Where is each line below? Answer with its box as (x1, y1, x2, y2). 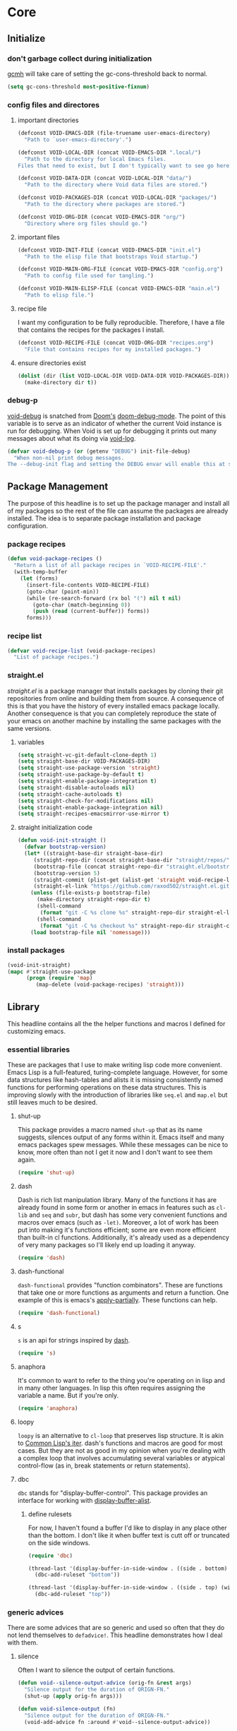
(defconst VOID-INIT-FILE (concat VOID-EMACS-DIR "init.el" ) (17, 246, 202, 254)
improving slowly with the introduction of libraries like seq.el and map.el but (7, 1090, 228, 1099)
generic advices (7, 1607, 64, 1617)
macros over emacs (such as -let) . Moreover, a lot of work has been (17, 1218, 219, 1227)
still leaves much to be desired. (7, 1098, 98, 1107)
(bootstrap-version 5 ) (33, 869, 100, 876)
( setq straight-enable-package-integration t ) (17, 778, 157, 785)
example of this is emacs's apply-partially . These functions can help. (17, 1296, 217, 1304)
